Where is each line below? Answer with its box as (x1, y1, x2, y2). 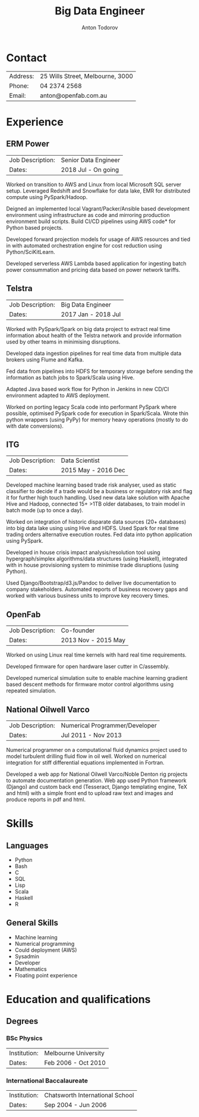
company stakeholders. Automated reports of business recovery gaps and (6, 586, 188, 593)
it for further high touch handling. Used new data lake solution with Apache (6, 494, 190, 502)
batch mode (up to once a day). (6, 507, 84, 514)
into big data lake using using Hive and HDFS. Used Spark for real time (6, 525, 179, 532)
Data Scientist (61, 456, 100, 465)
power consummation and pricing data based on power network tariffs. (6, 266, 181, 273)
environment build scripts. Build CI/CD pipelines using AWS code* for (6, 218, 176, 225)
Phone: (9, 82, 29, 90)
